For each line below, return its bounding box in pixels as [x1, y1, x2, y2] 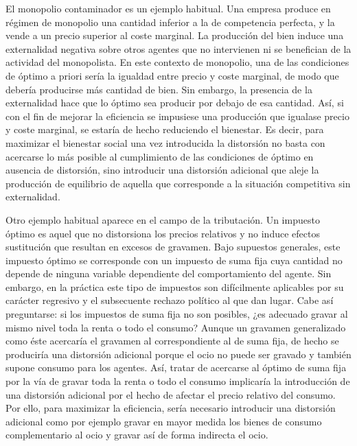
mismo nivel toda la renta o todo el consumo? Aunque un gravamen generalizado [5, 320, 346, 334]
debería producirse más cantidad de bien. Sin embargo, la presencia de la [5, 82, 312, 96]
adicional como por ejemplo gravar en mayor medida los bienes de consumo [5, 414, 322, 428]
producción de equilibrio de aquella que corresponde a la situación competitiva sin [5, 176, 351, 190]
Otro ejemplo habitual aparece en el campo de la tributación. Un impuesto [5, 212, 320, 226]
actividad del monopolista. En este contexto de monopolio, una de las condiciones [5, 55, 349, 69]
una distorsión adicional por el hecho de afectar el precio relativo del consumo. [5, 387, 336, 401]
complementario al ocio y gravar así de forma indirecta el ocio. [5, 427, 268, 442]
